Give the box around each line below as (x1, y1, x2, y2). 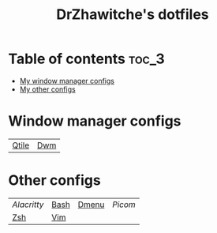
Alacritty (12, 199, 44, 210)
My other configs (19, 85, 77, 94)
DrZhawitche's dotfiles (56, 6, 209, 24)
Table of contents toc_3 (8, 50, 165, 68)
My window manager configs (19, 76, 114, 85)
